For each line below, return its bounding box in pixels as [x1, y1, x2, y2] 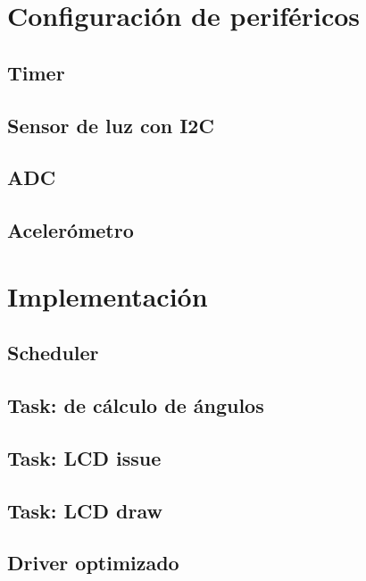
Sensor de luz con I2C [7, 111, 214, 139]
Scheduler [7, 339, 99, 366]
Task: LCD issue [7, 443, 162, 471]
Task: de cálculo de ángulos [7, 392, 264, 419]
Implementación [7, 277, 208, 314]
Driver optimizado [7, 549, 179, 577]
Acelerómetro [7, 216, 134, 244]
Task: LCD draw [7, 496, 162, 524]
